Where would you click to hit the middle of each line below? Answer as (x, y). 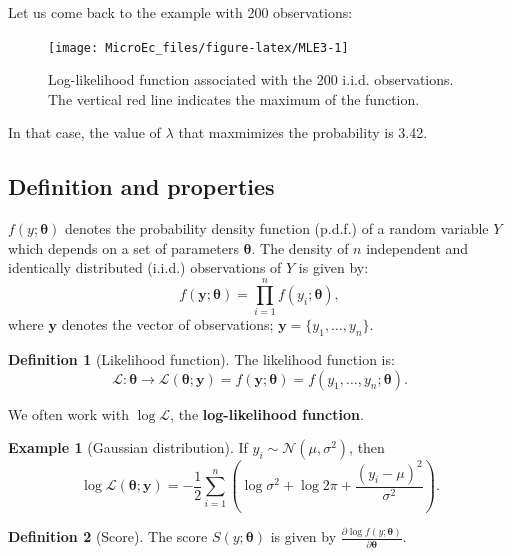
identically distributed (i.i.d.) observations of (145, 267)
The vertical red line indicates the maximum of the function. (234, 98)
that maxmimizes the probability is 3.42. (303, 132)
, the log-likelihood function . (267, 413)
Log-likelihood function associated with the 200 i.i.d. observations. (251, 79)
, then (367, 447)
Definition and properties (141, 186)
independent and (417, 247)
